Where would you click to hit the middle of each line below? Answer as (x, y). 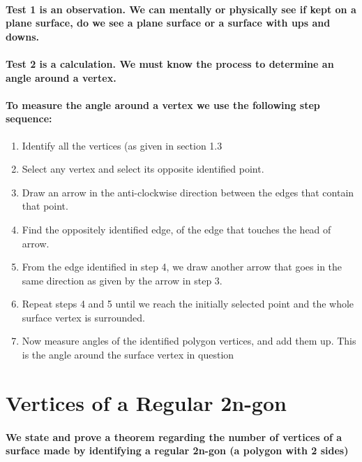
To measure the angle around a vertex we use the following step (163, 104)
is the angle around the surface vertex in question (128, 355)
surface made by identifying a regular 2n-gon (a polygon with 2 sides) (177, 450)
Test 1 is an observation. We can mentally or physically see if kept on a (181, 9)
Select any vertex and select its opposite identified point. (143, 169)
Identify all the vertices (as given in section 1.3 (122, 145)
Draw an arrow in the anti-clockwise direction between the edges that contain (188, 192)
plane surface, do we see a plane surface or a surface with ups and (168, 23)
